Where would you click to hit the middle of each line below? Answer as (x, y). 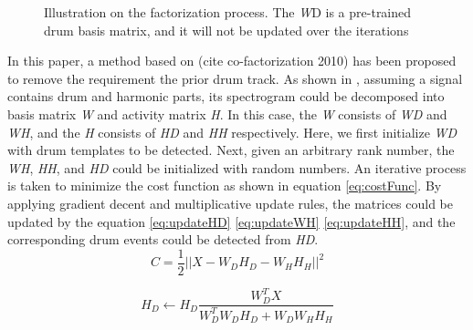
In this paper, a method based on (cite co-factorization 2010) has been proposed (232, 61)
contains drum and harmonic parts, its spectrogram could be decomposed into (226, 96)
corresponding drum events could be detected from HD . (163, 239)
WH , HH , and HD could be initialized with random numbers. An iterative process (237, 167)
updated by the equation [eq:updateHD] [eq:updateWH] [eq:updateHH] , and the (231, 221)
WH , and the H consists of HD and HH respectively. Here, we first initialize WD (232, 132)
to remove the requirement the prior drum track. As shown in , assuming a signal (235, 78)
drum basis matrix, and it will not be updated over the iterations (226, 30)
